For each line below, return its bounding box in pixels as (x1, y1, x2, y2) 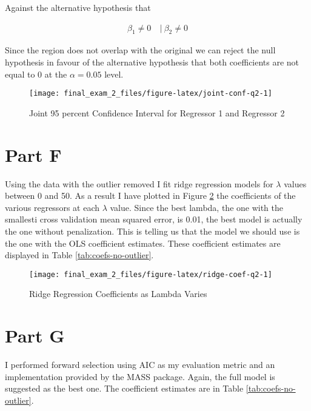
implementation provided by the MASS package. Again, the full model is (5, 370, 275, 383)
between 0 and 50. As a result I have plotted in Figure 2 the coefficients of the (5, 189, 296, 202)
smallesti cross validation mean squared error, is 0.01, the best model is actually (5, 213, 303, 226)
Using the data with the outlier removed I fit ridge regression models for (5, 177, 273, 190)
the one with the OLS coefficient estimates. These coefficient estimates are (5, 236, 281, 249)
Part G (5, 323, 65, 348)
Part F (5, 142, 62, 167)
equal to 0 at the (5, 67, 67, 80)
